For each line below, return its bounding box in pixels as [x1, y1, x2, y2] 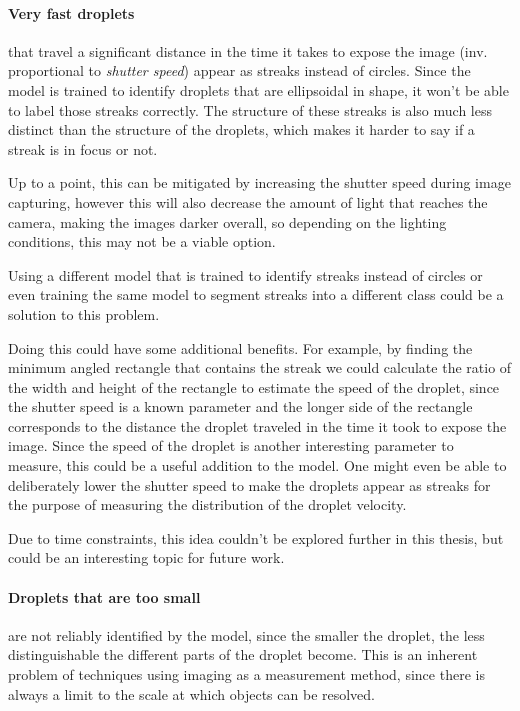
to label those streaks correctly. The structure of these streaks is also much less [8, 99, 492, 120]
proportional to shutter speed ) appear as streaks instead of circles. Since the [8, 60, 471, 81]
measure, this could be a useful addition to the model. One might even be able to [8, 455, 507, 476]
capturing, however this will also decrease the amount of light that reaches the [8, 191, 488, 212]
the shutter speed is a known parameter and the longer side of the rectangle [8, 396, 473, 417]
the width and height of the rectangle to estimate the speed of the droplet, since [8, 376, 500, 397]
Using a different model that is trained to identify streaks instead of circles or [8, 264, 483, 285]
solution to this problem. [8, 303, 160, 324]
